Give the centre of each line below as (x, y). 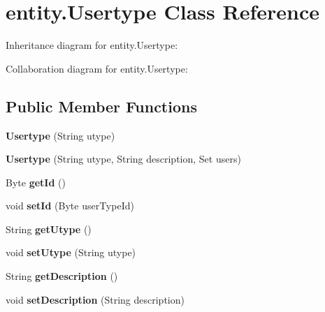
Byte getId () (36, 182)
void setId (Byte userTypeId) (70, 206)
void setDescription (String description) (95, 299)
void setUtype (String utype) (71, 252)
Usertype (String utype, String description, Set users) (123, 159)
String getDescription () (62, 276)
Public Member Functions (101, 106)
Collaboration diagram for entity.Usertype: (97, 68)
